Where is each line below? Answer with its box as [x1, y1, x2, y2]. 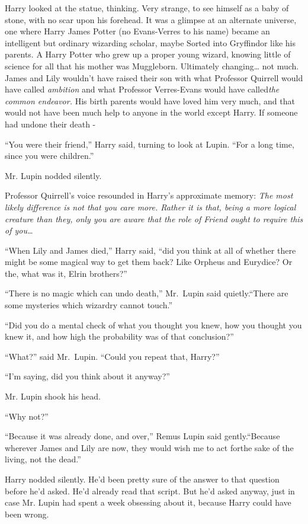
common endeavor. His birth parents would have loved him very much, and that [5, 94, 295, 107]
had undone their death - [5, 117, 96, 130]
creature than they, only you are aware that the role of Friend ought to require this [5, 212, 303, 225]
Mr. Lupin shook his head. [5, 390, 101, 402]
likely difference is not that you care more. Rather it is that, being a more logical [5, 200, 296, 213]
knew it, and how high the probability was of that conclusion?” [5, 330, 234, 343]
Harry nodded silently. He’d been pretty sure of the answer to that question [5, 473, 280, 485]
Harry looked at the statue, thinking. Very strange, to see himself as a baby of [5, 2, 289, 14]
